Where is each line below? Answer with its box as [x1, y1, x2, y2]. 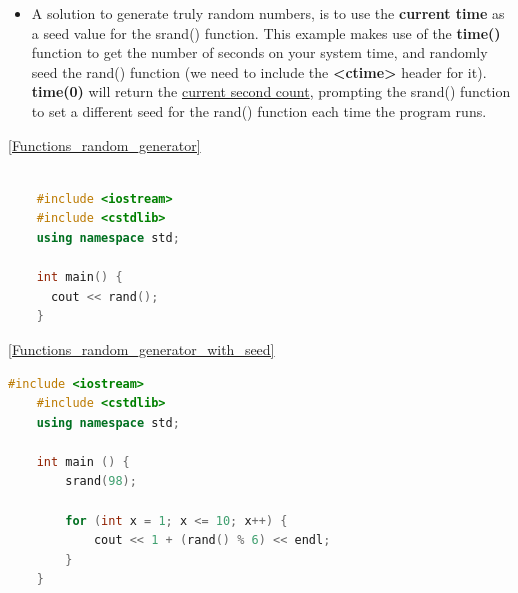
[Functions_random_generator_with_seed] [8, 338, 275, 359]
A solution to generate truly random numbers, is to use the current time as [31, 3, 505, 23]
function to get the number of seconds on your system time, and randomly [31, 42, 488, 63]
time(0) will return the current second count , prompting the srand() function [31, 81, 511, 102]
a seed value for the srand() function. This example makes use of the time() [31, 22, 501, 43]
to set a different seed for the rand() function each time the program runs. [31, 100, 487, 121]
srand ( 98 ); [65, 474, 137, 489]
